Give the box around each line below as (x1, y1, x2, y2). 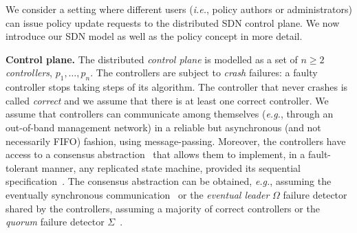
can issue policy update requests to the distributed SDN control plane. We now (6, 15, 340, 30)
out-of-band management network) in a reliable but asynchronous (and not (6, 120, 321, 134)
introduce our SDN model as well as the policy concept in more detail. (6, 29, 303, 43)
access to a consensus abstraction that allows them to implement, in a (6, 147, 305, 162)
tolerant (6, 160, 39, 175)
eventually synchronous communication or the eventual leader (6, 187, 270, 201)
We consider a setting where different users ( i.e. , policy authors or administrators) (6, 2, 352, 16)
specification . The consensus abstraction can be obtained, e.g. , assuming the (6, 174, 332, 188)
